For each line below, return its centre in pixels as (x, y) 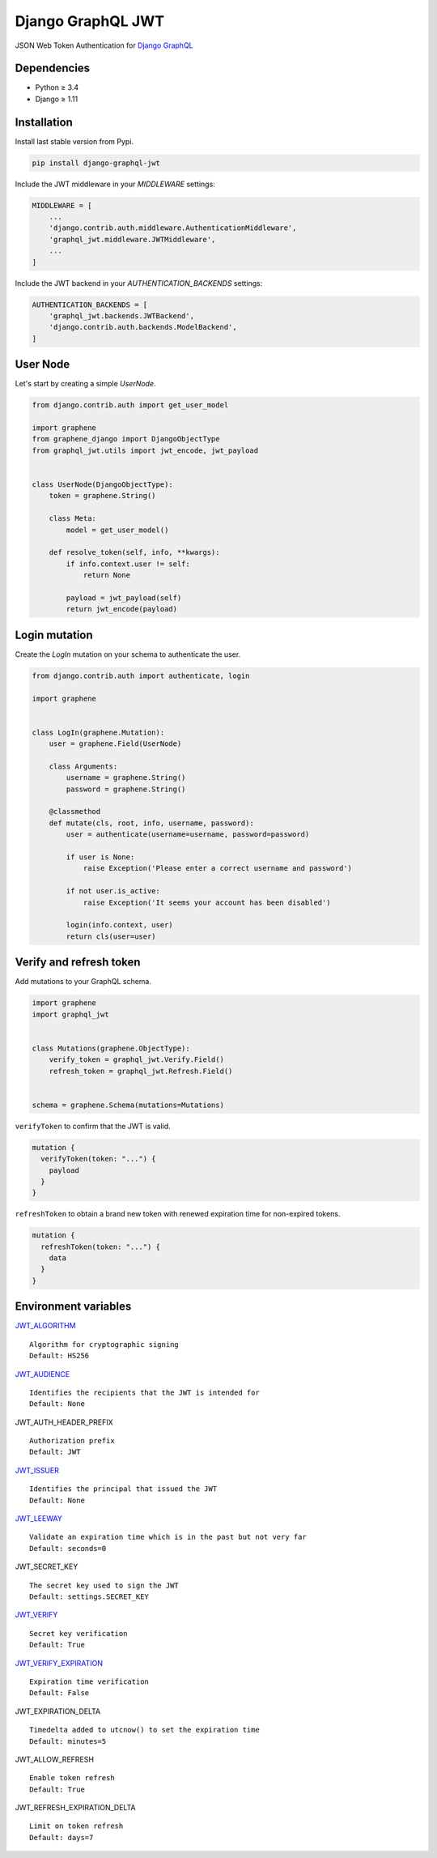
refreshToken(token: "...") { (101, 1246)
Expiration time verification (89, 1681)
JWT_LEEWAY (38, 1519)
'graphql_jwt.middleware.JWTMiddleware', (132, 239)
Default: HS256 (59, 1356)
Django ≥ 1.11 (57, 99)
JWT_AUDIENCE (42, 1374)
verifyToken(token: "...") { (99, 1159)
